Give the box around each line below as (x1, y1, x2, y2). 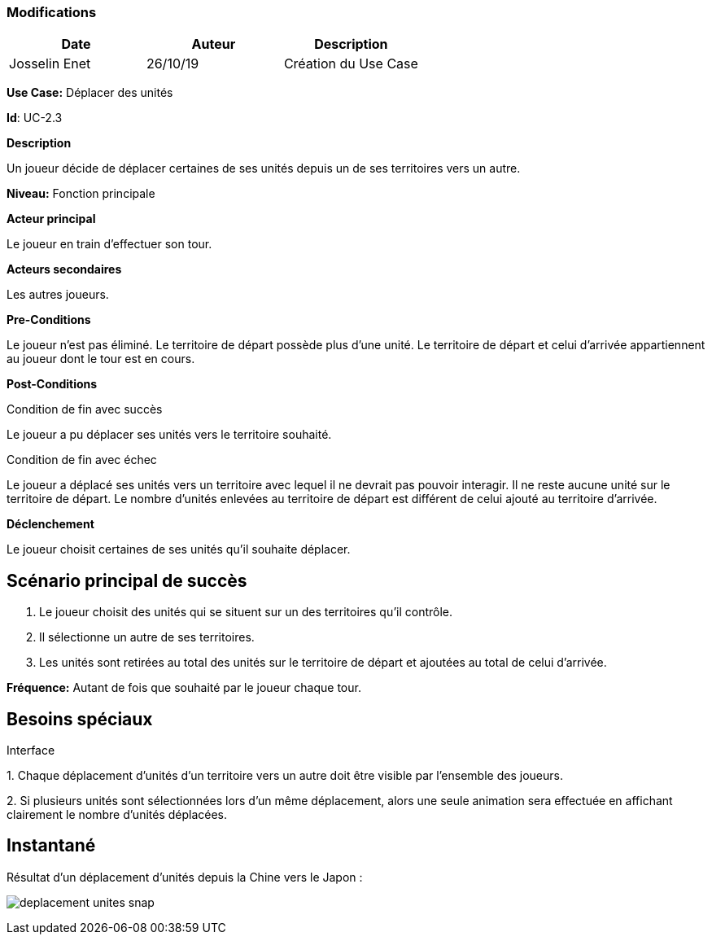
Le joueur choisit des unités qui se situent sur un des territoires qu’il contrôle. (39, 605, 453, 619)
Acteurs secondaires (7, 262, 122, 277)
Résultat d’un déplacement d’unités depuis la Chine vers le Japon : (7, 869, 363, 884)
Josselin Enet (9, 55, 91, 72)
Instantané (7, 835, 96, 856)
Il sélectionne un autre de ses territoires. (39, 630, 255, 645)
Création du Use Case (283, 55, 418, 72)
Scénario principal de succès (7, 570, 247, 591)
